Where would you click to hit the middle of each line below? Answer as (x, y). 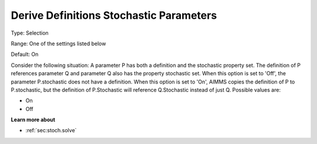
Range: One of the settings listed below (58, 43)
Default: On (25, 54)
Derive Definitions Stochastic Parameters (114, 15)
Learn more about (33, 120)
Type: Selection (30, 33)
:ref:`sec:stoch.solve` (51, 130)
